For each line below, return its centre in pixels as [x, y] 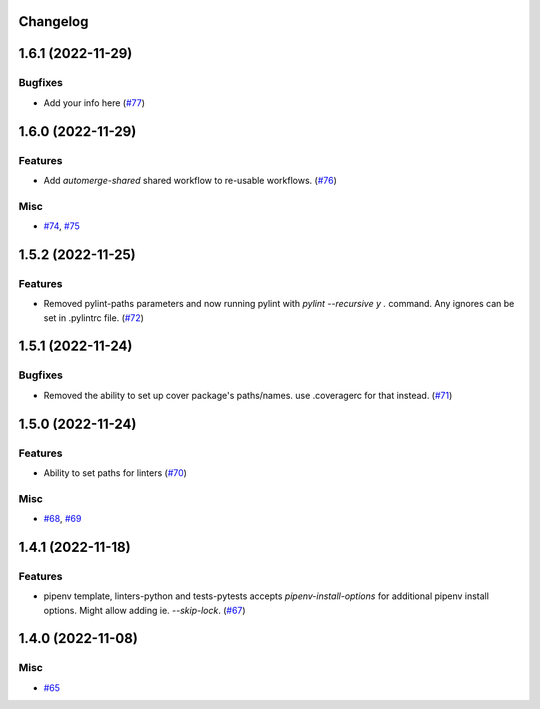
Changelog [53, 21]
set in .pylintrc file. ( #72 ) [94, 317]
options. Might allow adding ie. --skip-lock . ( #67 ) [144, 610]
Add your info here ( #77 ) [94, 102]
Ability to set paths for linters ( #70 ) [115, 472]
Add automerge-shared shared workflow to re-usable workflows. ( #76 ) [190, 180]
